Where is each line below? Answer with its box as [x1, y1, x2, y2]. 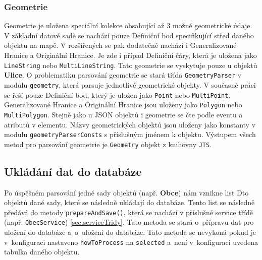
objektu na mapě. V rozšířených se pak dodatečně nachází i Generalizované [4, 40, 237, 50]
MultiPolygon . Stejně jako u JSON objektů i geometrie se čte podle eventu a [4, 109, 243, 119]
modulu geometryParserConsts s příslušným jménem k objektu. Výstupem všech [4, 129, 256, 140]
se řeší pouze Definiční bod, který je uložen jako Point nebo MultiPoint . [4, 89, 231, 100]
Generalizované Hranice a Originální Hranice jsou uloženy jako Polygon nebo [4, 99, 242, 110]
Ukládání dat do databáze [4, 163, 142, 179]
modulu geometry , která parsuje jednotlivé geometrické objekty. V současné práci [4, 79, 256, 90]
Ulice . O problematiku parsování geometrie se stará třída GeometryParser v [4, 70, 242, 80]
